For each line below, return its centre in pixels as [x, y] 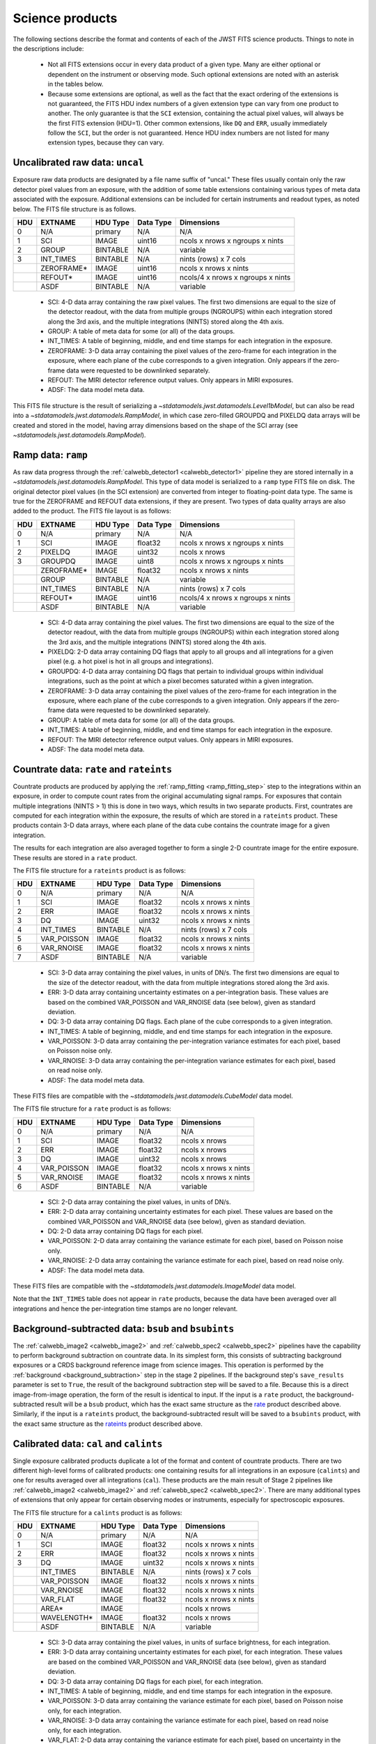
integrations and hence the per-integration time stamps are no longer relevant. [125, 1309]
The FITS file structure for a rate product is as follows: [92, 1108]
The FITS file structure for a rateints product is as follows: [99, 870]
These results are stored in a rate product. [75, 857]
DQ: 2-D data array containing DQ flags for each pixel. [125, 1231]
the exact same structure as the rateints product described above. [108, 1424]
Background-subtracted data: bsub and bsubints [124, 1329]
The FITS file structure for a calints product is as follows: [97, 1512]
